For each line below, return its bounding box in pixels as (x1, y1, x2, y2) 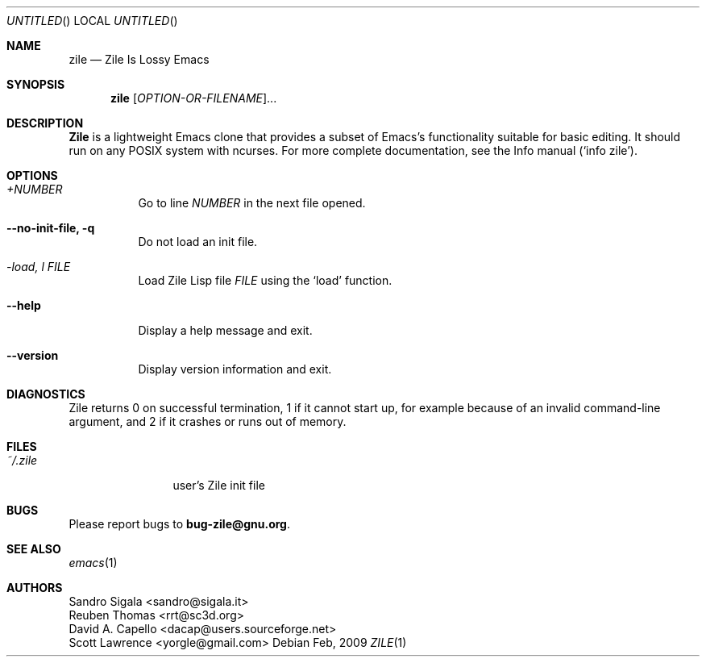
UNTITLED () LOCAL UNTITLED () (6, 14, 178, 27)
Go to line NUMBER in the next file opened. (138, 196, 366, 210)
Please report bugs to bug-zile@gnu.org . (69, 517, 290, 531)
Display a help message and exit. (138, 323, 313, 337)
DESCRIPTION (6, 116, 84, 130)
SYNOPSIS (6, 77, 65, 91)
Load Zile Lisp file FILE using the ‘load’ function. (138, 273, 392, 287)
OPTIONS (6, 169, 58, 182)
